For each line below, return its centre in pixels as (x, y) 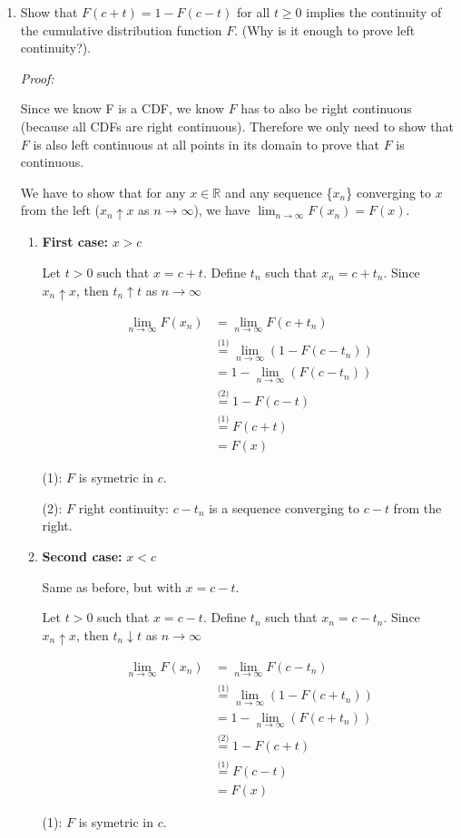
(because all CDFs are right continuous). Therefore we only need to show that (237, 126)
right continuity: (123, 507)
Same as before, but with (112, 586)
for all (254, 12)
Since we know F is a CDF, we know (123, 108)
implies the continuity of (374, 12)
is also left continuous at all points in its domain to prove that (206, 144)
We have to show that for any (103, 192)
